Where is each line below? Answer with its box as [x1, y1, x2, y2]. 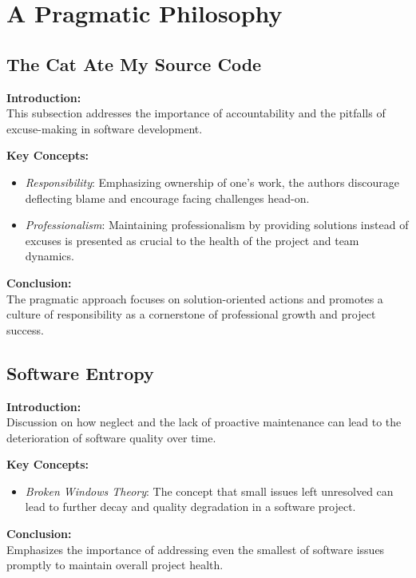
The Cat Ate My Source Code [6, 51, 262, 76]
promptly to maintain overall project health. [6, 556, 224, 573]
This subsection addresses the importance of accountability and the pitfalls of [6, 105, 386, 121]
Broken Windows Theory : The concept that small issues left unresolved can [25, 482, 394, 499]
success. [6, 321, 44, 338]
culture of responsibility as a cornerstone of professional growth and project [6, 306, 376, 323]
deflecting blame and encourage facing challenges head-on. [25, 189, 310, 206]
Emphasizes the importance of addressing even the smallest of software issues [6, 540, 385, 557]
